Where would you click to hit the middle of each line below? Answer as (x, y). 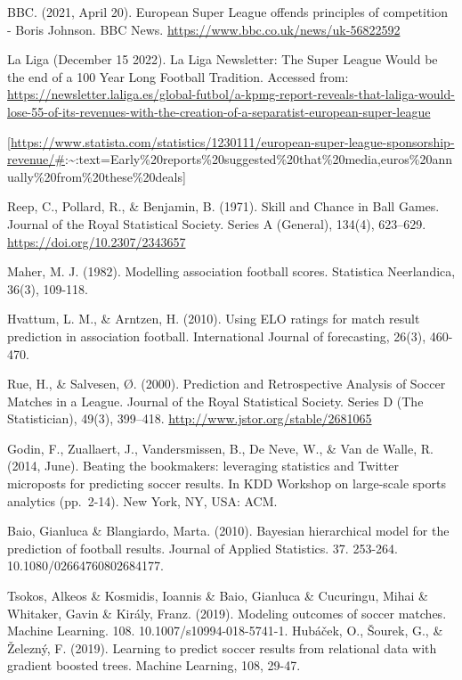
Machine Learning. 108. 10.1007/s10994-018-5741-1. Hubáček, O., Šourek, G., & (225, 631)
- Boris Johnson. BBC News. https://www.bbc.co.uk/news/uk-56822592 (204, 29)
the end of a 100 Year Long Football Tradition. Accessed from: (178, 76)
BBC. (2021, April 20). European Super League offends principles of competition (228, 12)
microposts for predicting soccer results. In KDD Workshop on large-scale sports (227, 483)
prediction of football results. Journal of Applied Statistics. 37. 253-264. (203, 548)
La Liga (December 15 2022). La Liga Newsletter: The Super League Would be (223, 59)
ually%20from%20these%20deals (95, 176)
